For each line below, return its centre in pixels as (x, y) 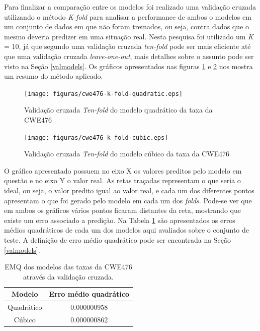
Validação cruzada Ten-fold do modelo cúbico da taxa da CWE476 (127, 154)
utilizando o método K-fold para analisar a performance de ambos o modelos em (128, 16)
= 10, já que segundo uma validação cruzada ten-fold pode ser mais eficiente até (127, 46)
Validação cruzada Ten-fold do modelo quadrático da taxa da (118, 110)
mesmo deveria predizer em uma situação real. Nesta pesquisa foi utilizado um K (129, 36)
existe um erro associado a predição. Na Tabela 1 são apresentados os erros (120, 220)
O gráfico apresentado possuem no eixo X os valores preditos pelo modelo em (123, 170)
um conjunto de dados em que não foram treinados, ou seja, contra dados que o (126, 26)
